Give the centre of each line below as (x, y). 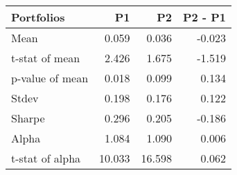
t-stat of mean (46, 58)
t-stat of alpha (46, 158)
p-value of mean (50, 78)
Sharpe (28, 118)
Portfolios (38, 17)
